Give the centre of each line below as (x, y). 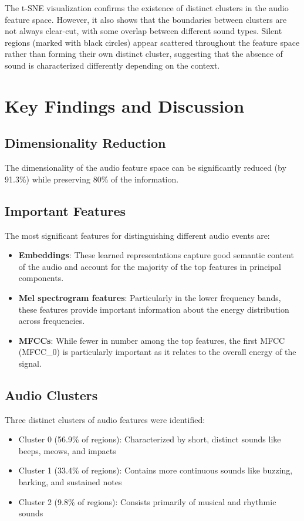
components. (41, 278)
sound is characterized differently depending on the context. (112, 65)
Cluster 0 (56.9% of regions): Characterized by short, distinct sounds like (150, 439)
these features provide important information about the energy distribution (154, 309)
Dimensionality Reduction (85, 143)
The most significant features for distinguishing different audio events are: (137, 235)
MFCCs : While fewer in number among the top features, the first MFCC (152, 340)
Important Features (65, 210)
